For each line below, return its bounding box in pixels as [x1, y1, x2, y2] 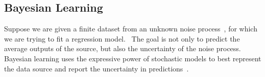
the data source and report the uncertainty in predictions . [4, 63, 189, 73]
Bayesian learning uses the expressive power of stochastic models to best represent [4, 53, 261, 63]
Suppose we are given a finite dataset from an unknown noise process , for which [4, 23, 257, 34]
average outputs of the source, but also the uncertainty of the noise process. [4, 43, 241, 54]
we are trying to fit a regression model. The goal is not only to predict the [4, 33, 240, 44]
